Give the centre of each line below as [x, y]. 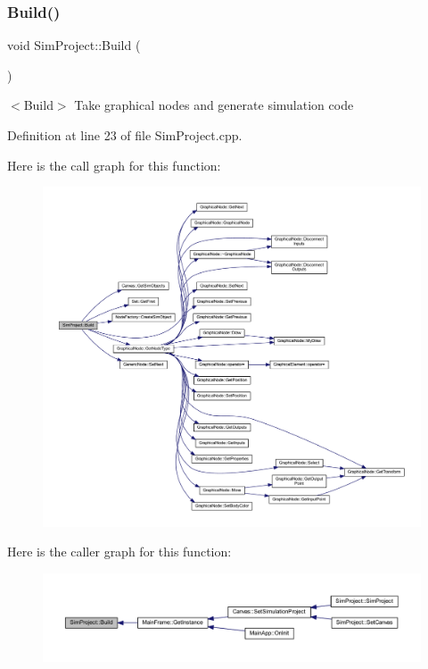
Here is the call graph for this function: [114, 165]
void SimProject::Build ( [74, 45]
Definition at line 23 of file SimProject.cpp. [125, 135]
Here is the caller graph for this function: [119, 552]
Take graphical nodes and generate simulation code [214, 105]
